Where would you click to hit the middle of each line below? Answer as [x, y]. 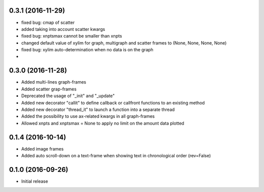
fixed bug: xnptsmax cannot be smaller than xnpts [72, 36]
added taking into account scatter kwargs [63, 29]
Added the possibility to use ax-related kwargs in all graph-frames [88, 116]
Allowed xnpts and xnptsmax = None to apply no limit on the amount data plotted [103, 123]
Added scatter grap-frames [49, 89]
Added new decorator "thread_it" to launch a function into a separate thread [98, 109]
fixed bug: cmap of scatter [48, 22]
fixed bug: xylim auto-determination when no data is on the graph [87, 50]
